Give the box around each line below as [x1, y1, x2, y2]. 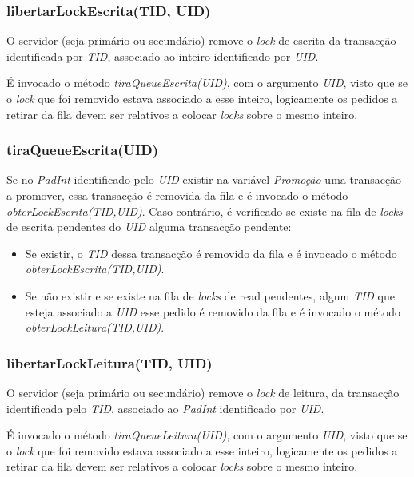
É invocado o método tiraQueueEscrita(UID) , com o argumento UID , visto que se [6, 74, 408, 91]
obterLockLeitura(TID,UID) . [25, 319, 165, 336]
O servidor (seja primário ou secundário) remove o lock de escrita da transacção [6, 32, 396, 49]
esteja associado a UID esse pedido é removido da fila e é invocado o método [25, 303, 401, 320]
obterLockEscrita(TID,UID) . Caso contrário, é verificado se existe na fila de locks [6, 202, 403, 219]
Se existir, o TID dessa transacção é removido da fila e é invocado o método [25, 244, 397, 261]
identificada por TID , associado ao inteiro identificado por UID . [6, 47, 319, 64]
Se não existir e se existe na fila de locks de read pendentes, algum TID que [25, 287, 395, 304]
